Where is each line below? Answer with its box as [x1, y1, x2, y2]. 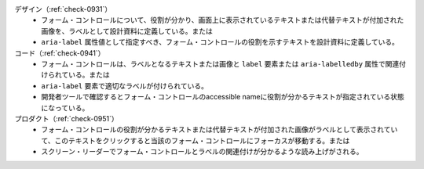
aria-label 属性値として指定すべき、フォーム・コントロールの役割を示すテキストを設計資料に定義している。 [41, 38, 400, 47]
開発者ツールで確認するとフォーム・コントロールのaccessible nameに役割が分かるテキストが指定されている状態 [41, 92, 404, 102]
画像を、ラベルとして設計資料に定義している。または [41, 26, 214, 35]
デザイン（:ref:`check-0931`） [14, 5, 112, 13]
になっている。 [41, 102, 90, 113]
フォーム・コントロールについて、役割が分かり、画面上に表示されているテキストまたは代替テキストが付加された [41, 16, 404, 25]
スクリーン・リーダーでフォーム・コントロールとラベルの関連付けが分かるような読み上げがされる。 [41, 147, 364, 156]
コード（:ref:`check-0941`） [14, 48, 105, 58]
